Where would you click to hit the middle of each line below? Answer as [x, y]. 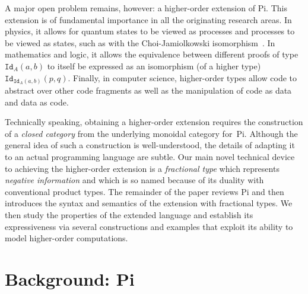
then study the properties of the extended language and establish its [129, 215]
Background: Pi [70, 278]
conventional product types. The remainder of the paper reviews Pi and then [145, 191]
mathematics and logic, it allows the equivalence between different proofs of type [152, 54]
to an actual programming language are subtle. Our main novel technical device [150, 157]
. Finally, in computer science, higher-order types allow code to [182, 77]
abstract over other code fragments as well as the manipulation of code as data [148, 90]
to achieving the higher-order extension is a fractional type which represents [142, 168]
